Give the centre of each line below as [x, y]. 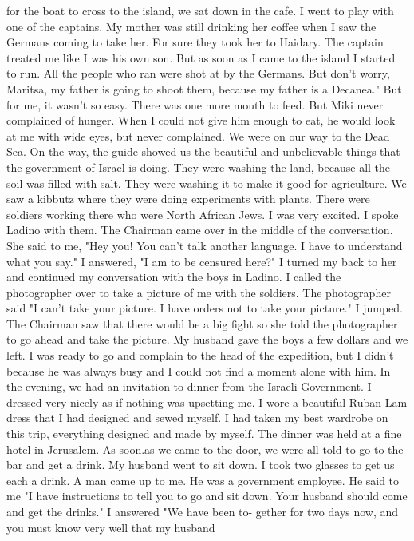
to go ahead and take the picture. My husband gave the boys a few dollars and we [207, 339]
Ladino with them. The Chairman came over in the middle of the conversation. [200, 230]
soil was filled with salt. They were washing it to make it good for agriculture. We [207, 183]
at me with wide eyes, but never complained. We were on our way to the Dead [198, 135]
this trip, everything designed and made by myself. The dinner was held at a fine [204, 434]
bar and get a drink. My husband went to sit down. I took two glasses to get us [201, 465]
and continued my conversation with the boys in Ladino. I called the [174, 277]
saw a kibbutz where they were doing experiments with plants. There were [188, 199]
